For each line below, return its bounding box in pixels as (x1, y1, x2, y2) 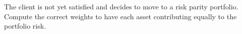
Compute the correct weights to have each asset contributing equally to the (4, 11, 237, 21)
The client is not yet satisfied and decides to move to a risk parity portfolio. (4, 1, 238, 11)
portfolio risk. (4, 21, 46, 31)
